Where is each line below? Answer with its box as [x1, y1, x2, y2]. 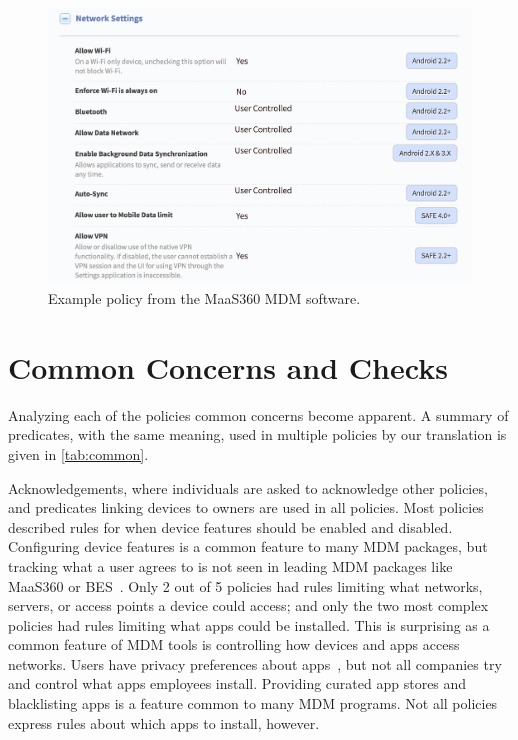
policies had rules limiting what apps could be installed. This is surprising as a [8, 614, 490, 635]
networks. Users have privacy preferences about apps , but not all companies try [8, 653, 502, 674]
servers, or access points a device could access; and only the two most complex [8, 595, 489, 616]
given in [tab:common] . [8, 443, 149, 464]
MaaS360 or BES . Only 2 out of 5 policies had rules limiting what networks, [8, 575, 483, 596]
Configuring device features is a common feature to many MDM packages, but [8, 536, 488, 557]
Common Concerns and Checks [8, 346, 448, 387]
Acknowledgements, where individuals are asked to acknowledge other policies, [8, 477, 488, 498]
